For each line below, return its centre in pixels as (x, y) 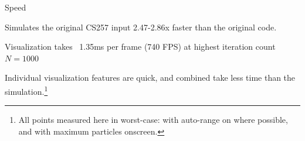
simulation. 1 (26, 90)
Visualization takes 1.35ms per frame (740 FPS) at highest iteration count (140, 47)
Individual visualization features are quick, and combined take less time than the (150, 78)
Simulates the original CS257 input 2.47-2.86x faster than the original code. (141, 27)
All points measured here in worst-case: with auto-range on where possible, (153, 120)
